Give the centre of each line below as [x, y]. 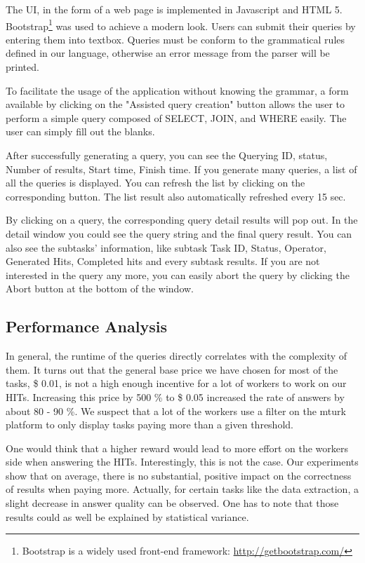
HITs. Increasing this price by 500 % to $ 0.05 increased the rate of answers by [175, 396]
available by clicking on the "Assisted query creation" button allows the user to [175, 104]
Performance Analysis [86, 326]
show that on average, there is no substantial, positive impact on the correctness [179, 475]
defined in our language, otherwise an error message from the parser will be [168, 53]
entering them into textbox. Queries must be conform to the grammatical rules [175, 39]
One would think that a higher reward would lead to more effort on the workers [177, 448]
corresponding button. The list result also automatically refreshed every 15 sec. [176, 196]
